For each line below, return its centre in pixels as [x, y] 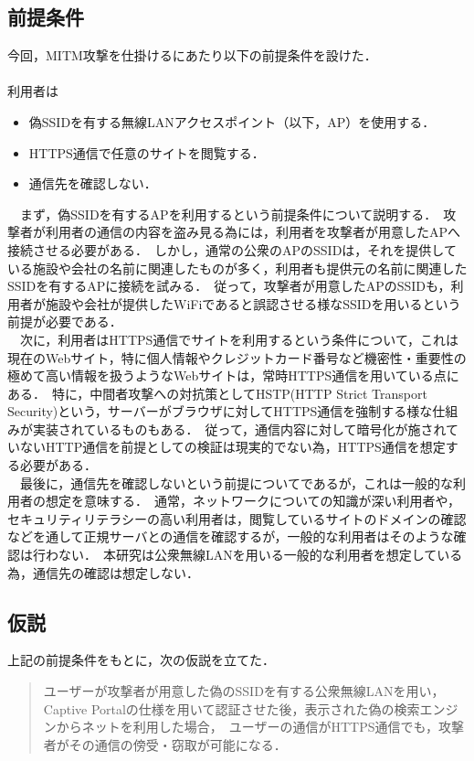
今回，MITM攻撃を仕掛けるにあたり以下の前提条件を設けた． [192, 55]
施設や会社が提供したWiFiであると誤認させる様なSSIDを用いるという [253, 303]
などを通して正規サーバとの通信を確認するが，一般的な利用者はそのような [231, 536]
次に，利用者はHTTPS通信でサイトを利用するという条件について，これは [239, 339]
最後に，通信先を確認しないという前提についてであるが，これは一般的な [236, 482]
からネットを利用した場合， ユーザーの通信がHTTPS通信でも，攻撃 [260, 727]
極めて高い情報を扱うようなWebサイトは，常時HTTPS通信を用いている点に [233, 375]
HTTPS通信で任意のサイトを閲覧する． [147, 152]
